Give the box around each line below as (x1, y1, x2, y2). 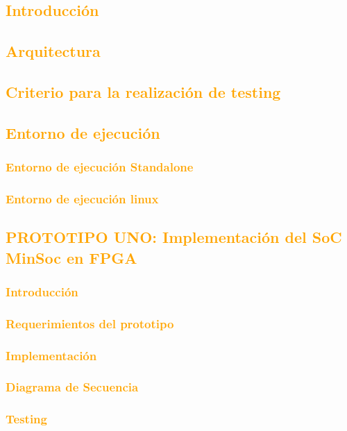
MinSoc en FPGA (6, 246, 137, 268)
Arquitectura (6, 40, 101, 62)
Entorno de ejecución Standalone (6, 158, 194, 176)
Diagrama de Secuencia (6, 378, 139, 396)
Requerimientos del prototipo (6, 314, 174, 332)
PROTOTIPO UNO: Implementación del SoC (6, 226, 342, 248)
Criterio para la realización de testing (6, 81, 281, 102)
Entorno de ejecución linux (6, 189, 159, 207)
